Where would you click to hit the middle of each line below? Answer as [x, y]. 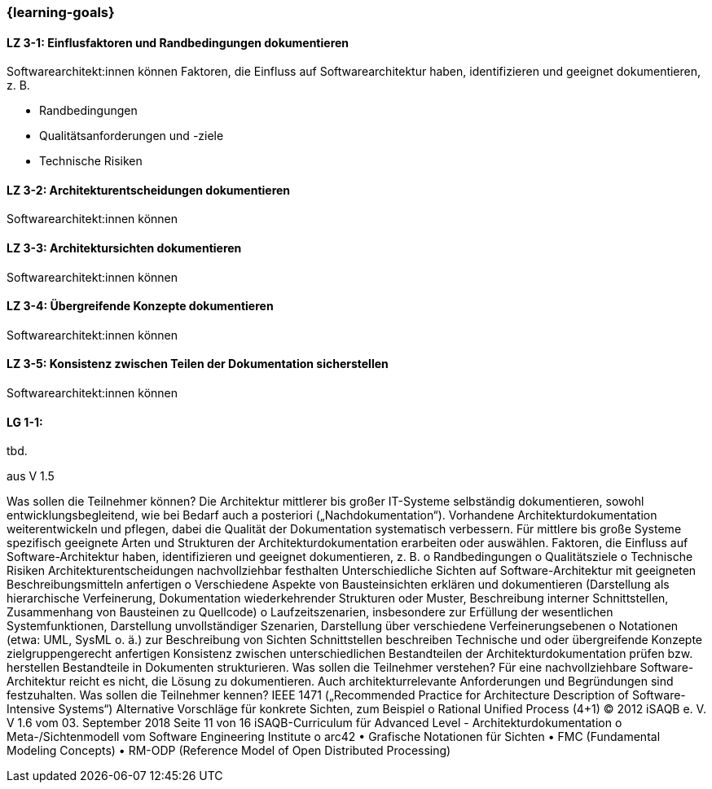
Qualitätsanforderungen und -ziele [132, 136]
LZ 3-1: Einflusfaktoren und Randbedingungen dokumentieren [178, 42]
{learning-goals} [61, 12]
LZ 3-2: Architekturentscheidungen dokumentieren [149, 190]
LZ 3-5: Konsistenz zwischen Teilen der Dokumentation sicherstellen [198, 364]
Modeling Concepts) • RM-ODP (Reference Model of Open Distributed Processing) [229, 751]
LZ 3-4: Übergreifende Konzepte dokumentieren [140, 306]
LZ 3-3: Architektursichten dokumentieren [124, 248]
